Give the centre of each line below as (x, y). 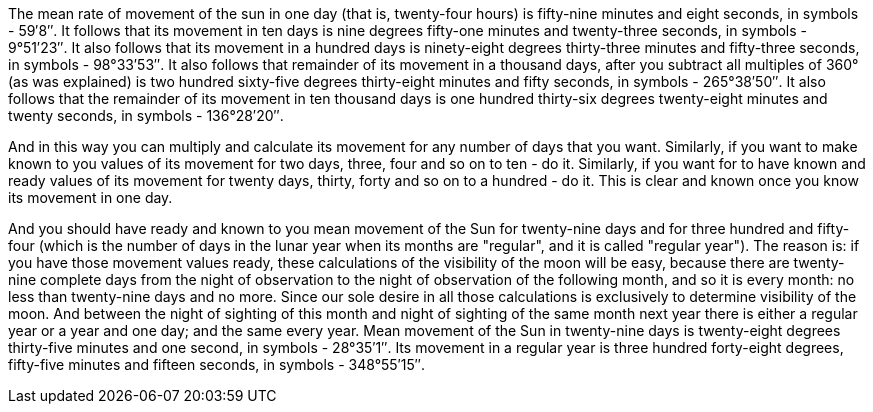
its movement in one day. (90, 197)
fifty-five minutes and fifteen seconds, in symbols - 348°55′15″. (216, 364)
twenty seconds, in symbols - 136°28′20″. (146, 115)
